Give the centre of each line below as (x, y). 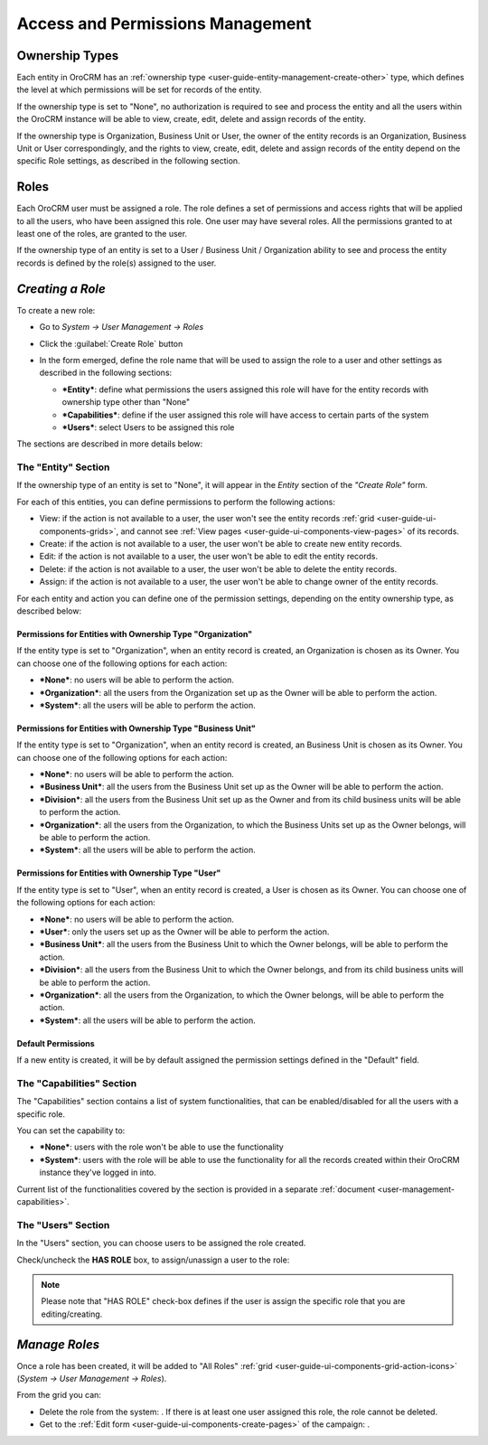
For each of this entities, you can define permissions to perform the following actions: (176, 502)
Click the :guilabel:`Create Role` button (111, 343)
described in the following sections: (106, 373)
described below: (49, 611)
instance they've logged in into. (98, 1173)
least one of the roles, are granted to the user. (102, 234)
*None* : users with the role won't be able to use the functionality (161, 1147)
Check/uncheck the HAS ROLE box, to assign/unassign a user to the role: (153, 1260)
